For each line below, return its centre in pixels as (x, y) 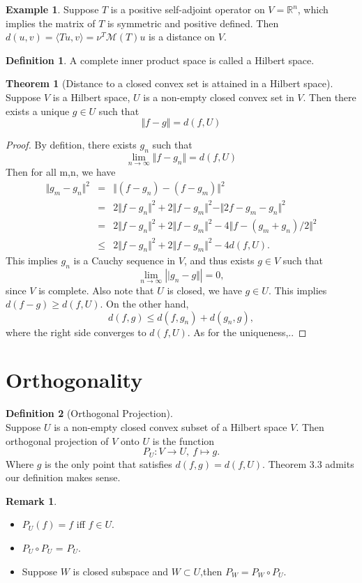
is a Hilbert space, (91, 97)
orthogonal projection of (57, 440)
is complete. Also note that (96, 290)
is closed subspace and (121, 571)
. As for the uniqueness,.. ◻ (247, 332)
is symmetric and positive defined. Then (193, 23)
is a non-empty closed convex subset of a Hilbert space (171, 427)
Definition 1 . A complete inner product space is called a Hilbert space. (160, 60)
